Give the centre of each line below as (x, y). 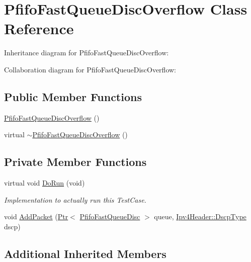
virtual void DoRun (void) (45, 183)
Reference (39, 28)
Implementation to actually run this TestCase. (75, 199)
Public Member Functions (73, 96)
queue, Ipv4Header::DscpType (200, 216)
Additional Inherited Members (85, 253)
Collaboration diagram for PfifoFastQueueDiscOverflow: (90, 69)
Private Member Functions (75, 162)
